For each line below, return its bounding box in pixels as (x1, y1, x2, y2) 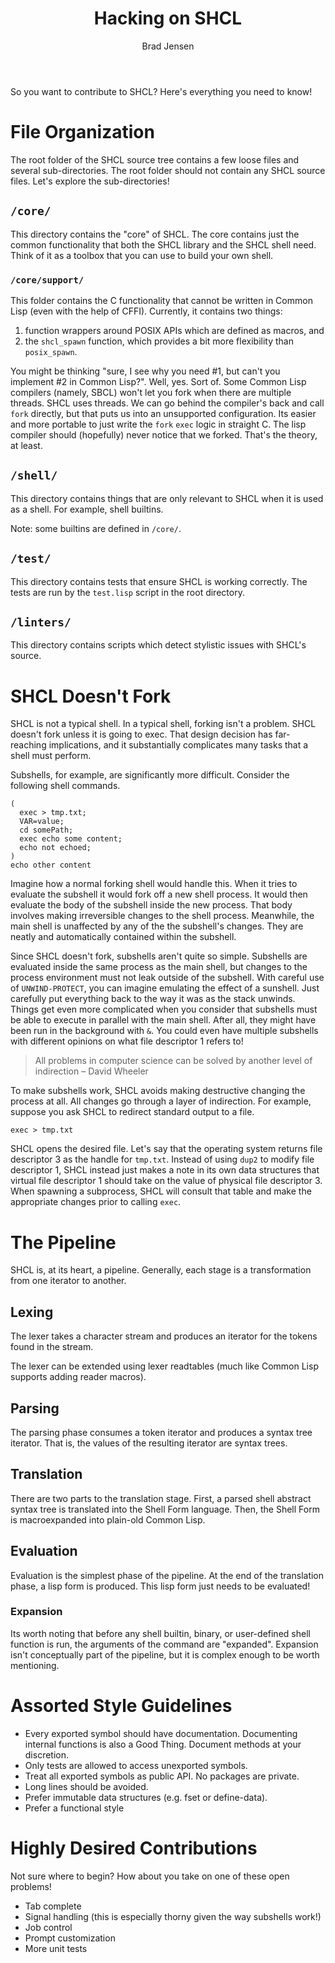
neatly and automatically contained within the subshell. (10, 931, 237, 943)
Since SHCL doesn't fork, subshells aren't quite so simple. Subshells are (10, 950, 308, 962)
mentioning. (10, 1659, 60, 1671)
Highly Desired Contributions (10, 1837, 258, 1859)
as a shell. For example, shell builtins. (10, 503, 164, 515)
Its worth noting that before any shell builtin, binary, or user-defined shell (10, 1627, 311, 1639)
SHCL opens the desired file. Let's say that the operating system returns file (10, 1143, 323, 1155)
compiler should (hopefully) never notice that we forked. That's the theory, (10, 428, 318, 441)
